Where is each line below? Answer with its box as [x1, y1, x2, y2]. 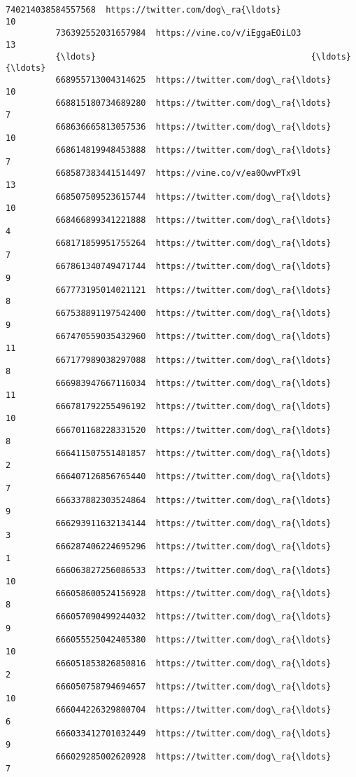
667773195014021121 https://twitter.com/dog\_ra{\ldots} [55, 284, 332, 295]
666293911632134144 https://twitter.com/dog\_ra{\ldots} [55, 518, 332, 528]
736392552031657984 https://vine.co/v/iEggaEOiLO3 [55, 28, 301, 39]
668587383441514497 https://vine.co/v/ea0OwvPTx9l [55, 168, 301, 179]
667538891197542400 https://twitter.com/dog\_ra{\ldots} [55, 308, 332, 319]
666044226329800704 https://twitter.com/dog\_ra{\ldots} [55, 705, 332, 715]
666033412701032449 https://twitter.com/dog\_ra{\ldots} [55, 728, 332, 738]
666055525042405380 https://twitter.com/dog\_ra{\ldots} [55, 635, 332, 645]
